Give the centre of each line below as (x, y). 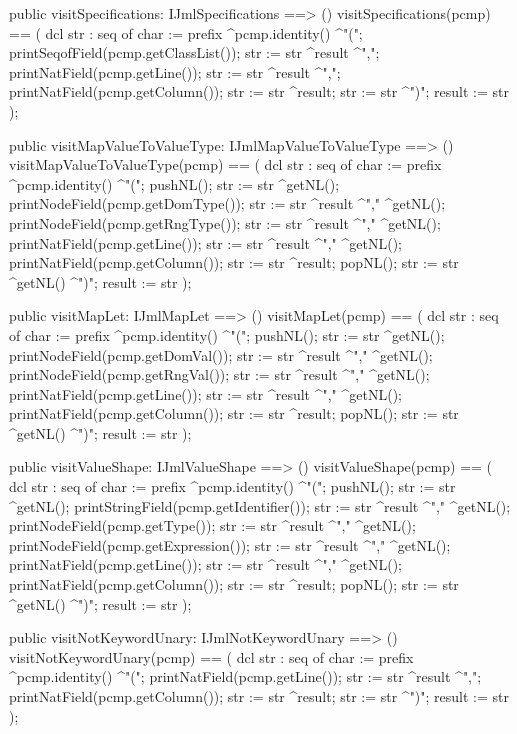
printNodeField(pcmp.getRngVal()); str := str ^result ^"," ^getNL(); (219, 374)
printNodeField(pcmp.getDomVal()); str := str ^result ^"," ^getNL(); (221, 354)
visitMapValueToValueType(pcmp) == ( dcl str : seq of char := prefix (225, 164)
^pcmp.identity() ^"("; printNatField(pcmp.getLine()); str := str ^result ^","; (245, 676)
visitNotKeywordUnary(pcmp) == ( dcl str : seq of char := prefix (211, 656)
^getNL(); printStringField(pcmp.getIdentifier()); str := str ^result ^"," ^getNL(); (260, 505)
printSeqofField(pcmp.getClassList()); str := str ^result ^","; (194, 52)
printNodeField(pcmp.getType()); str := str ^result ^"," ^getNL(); (212, 525)
